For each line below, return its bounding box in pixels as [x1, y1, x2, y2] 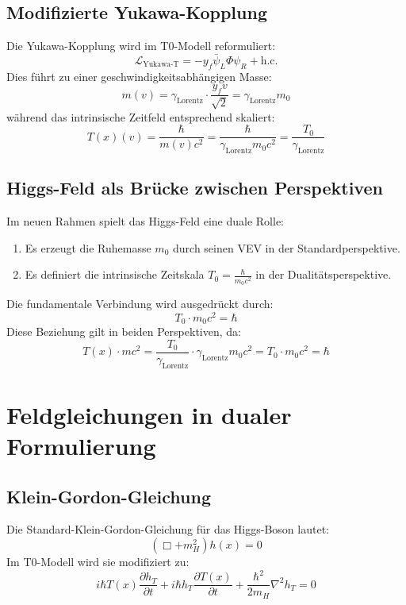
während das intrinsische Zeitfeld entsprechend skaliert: [6, 108, 275, 125]
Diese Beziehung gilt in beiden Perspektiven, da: [6, 323, 241, 340]
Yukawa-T [143, 60, 179, 69]
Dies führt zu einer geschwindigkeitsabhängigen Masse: [6, 67, 272, 84]
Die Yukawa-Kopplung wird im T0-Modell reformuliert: [6, 37, 276, 54]
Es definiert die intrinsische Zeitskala [25, 266, 205, 283]
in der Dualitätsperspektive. [255, 266, 392, 283]
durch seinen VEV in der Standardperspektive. [173, 239, 400, 256]
